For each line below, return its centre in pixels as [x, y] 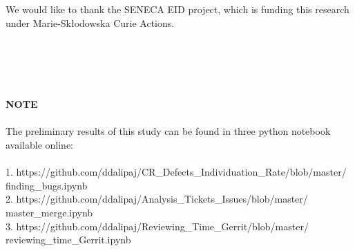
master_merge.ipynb [49, 212]
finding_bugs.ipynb [47, 185]
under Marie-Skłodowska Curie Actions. [90, 22]
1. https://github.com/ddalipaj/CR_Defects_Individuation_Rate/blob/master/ [176, 172]
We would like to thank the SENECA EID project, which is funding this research [177, 9]
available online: [40, 144]
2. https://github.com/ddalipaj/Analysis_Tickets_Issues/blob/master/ [157, 199]
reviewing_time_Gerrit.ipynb [68, 240]
